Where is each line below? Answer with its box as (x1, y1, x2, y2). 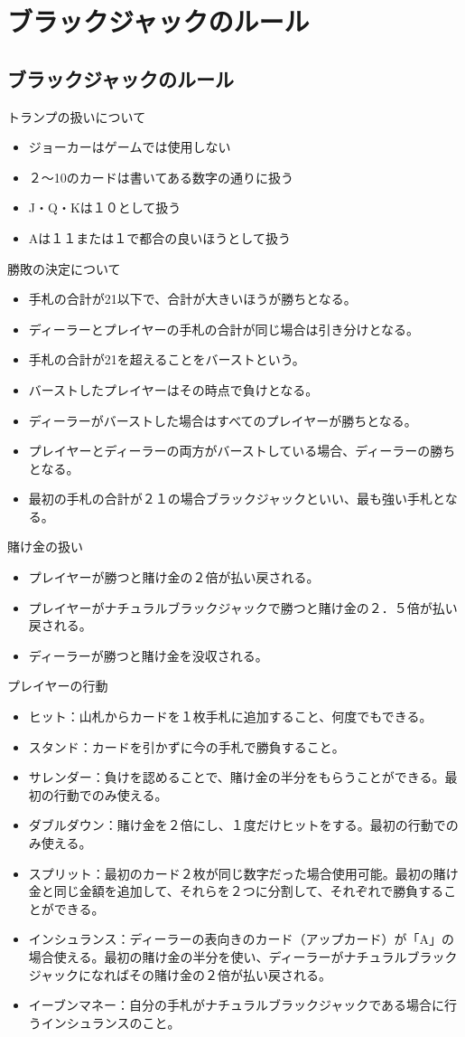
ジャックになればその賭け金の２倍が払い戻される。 (28, 965, 332, 984)
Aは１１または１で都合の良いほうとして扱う (28, 228, 291, 247)
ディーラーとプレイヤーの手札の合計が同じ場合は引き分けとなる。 (28, 319, 419, 338)
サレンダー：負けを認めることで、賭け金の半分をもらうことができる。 (28, 768, 445, 787)
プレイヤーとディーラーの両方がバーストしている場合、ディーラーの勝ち (28, 441, 456, 460)
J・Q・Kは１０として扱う (28, 198, 181, 217)
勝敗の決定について (7, 259, 121, 278)
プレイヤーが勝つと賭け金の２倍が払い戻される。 (28, 568, 320, 587)
